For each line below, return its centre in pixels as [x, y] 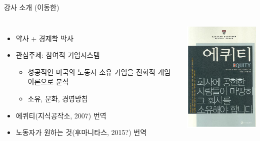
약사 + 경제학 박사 [44, 38]
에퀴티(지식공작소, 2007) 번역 [61, 115]
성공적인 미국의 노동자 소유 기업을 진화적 [91, 72]
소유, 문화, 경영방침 [58, 98]
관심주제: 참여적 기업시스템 [58, 55]
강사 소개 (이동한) [32, 7]
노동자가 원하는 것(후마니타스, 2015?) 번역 [81, 132]
